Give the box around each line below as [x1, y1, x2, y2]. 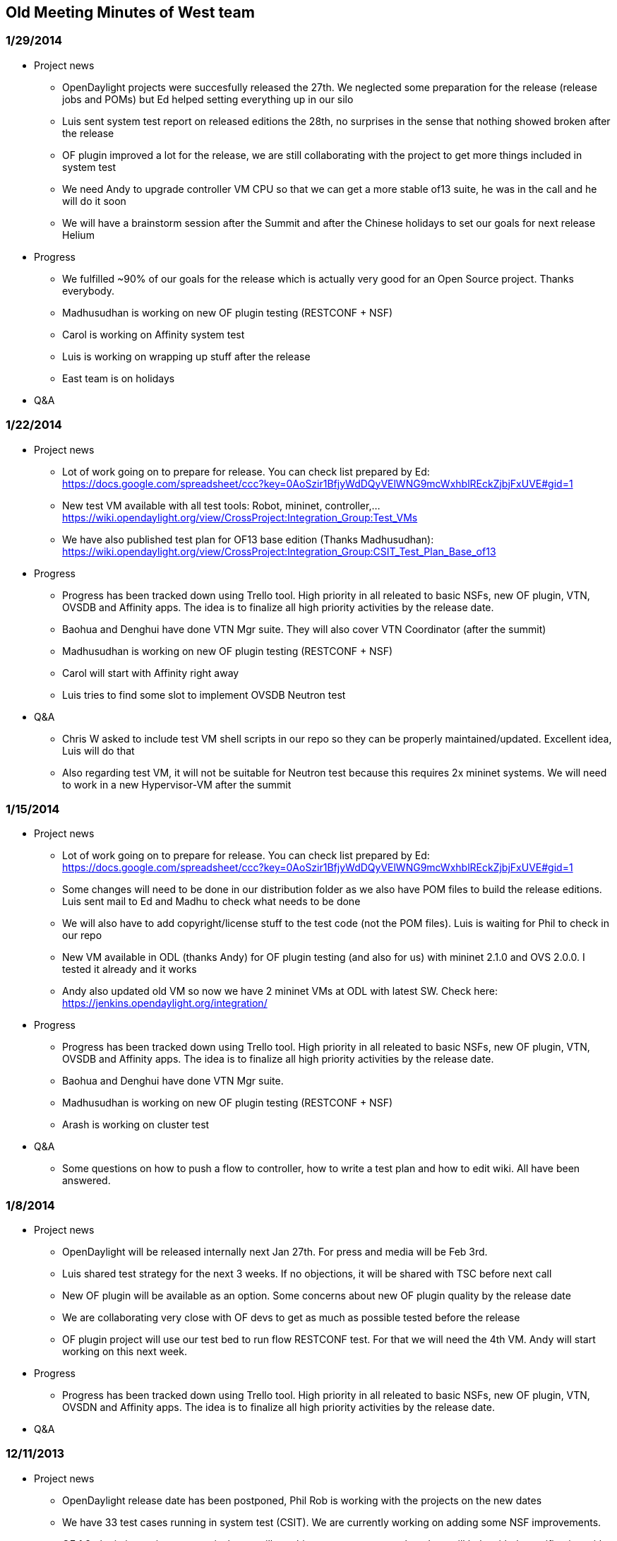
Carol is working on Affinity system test [62, 328, 245, 341]
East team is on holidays [62, 372, 175, 384]
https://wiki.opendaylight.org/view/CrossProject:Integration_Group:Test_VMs [62, 511, 418, 524]
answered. [62, 1174, 111, 1187]
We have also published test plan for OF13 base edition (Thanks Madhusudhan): [62, 533, 434, 545]
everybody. [62, 284, 114, 297]
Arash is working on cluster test [62, 1118, 210, 1131]
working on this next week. [62, 1345, 187, 1358]
